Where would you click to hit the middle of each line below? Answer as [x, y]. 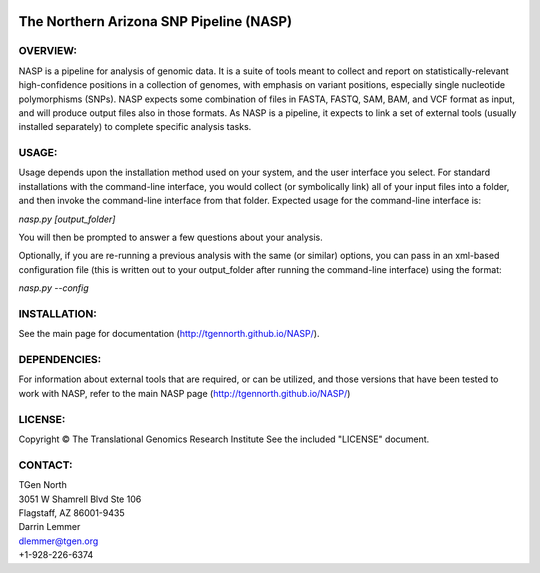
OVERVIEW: [47, 51]
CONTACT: [46, 465]
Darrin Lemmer [49, 527]
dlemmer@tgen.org [58, 541]
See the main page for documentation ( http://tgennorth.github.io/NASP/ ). [169, 334]
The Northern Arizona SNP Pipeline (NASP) [155, 21]
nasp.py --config [53, 288]
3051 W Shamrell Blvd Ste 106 [80, 499]
